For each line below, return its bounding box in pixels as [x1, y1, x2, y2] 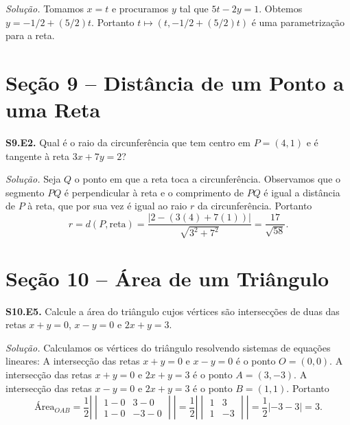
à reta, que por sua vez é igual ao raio [27, 198, 187, 213]
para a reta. [5, 28, 55, 43]
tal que [179, 1, 209, 15]
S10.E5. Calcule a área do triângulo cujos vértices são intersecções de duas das [5, 303, 340, 318]
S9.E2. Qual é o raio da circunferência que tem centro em [5, 135, 250, 150]
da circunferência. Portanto [197, 198, 312, 213]
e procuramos [111, 1, 169, 15]
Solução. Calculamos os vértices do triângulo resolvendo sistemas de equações [5, 340, 331, 354]
